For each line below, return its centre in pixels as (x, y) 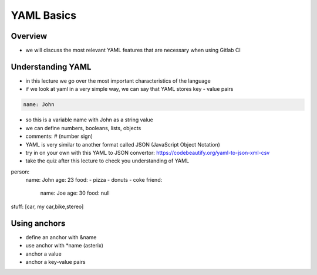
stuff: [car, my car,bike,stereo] (47, 206)
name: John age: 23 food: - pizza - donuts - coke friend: (94, 180)
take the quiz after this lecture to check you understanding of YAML (107, 161)
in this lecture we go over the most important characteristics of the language (118, 81)
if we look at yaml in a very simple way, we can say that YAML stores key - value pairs (129, 89)
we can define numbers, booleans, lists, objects (83, 128)
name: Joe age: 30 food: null (75, 193)
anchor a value (43, 254)
